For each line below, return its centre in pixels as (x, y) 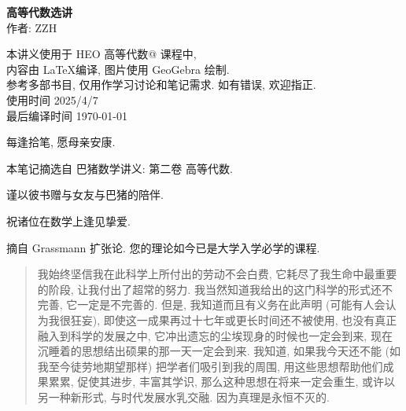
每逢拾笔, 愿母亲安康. (61, 142)
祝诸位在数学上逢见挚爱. (68, 220)
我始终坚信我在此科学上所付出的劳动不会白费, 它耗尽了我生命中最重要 (217, 274)
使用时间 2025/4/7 (52, 99)
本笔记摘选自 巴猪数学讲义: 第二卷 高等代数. (120, 168)
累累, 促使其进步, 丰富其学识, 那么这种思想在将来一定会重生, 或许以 (222, 382)
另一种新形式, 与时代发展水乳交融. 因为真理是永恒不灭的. (183, 396)
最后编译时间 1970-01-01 (67, 115)
